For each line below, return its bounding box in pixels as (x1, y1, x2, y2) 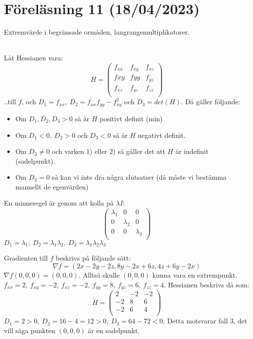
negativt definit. (137, 130, 186, 140)
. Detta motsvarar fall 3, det (163, 316, 247, 326)
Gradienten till (4, 253, 48, 263)
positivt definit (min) (99, 113, 163, 123)
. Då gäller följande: (181, 96, 240, 107)
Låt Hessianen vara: (4, 53, 63, 63)
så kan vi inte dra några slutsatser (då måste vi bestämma (52, 172, 227, 182)
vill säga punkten (4, 325, 56, 335)
